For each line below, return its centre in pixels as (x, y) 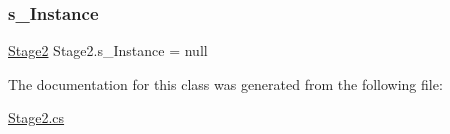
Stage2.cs (36, 117)
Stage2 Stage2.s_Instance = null (108, 50)
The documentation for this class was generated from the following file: (225, 83)
